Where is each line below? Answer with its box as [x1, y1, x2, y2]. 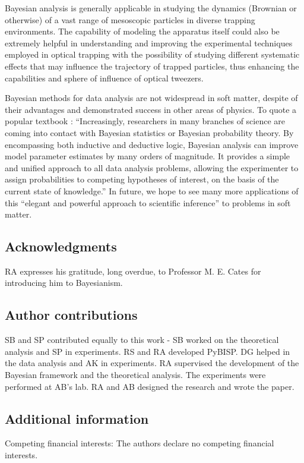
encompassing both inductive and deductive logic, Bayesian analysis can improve [5, 138, 299, 150]
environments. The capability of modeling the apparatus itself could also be [5, 25, 280, 37]
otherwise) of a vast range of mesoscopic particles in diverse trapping [5, 13, 255, 26]
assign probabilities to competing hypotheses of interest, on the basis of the [5, 173, 279, 185]
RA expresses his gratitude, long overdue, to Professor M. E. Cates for [5, 264, 261, 277]
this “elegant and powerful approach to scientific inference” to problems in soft [5, 196, 291, 209]
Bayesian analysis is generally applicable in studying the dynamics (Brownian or [5, 2, 297, 14]
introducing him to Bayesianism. [5, 276, 123, 289]
